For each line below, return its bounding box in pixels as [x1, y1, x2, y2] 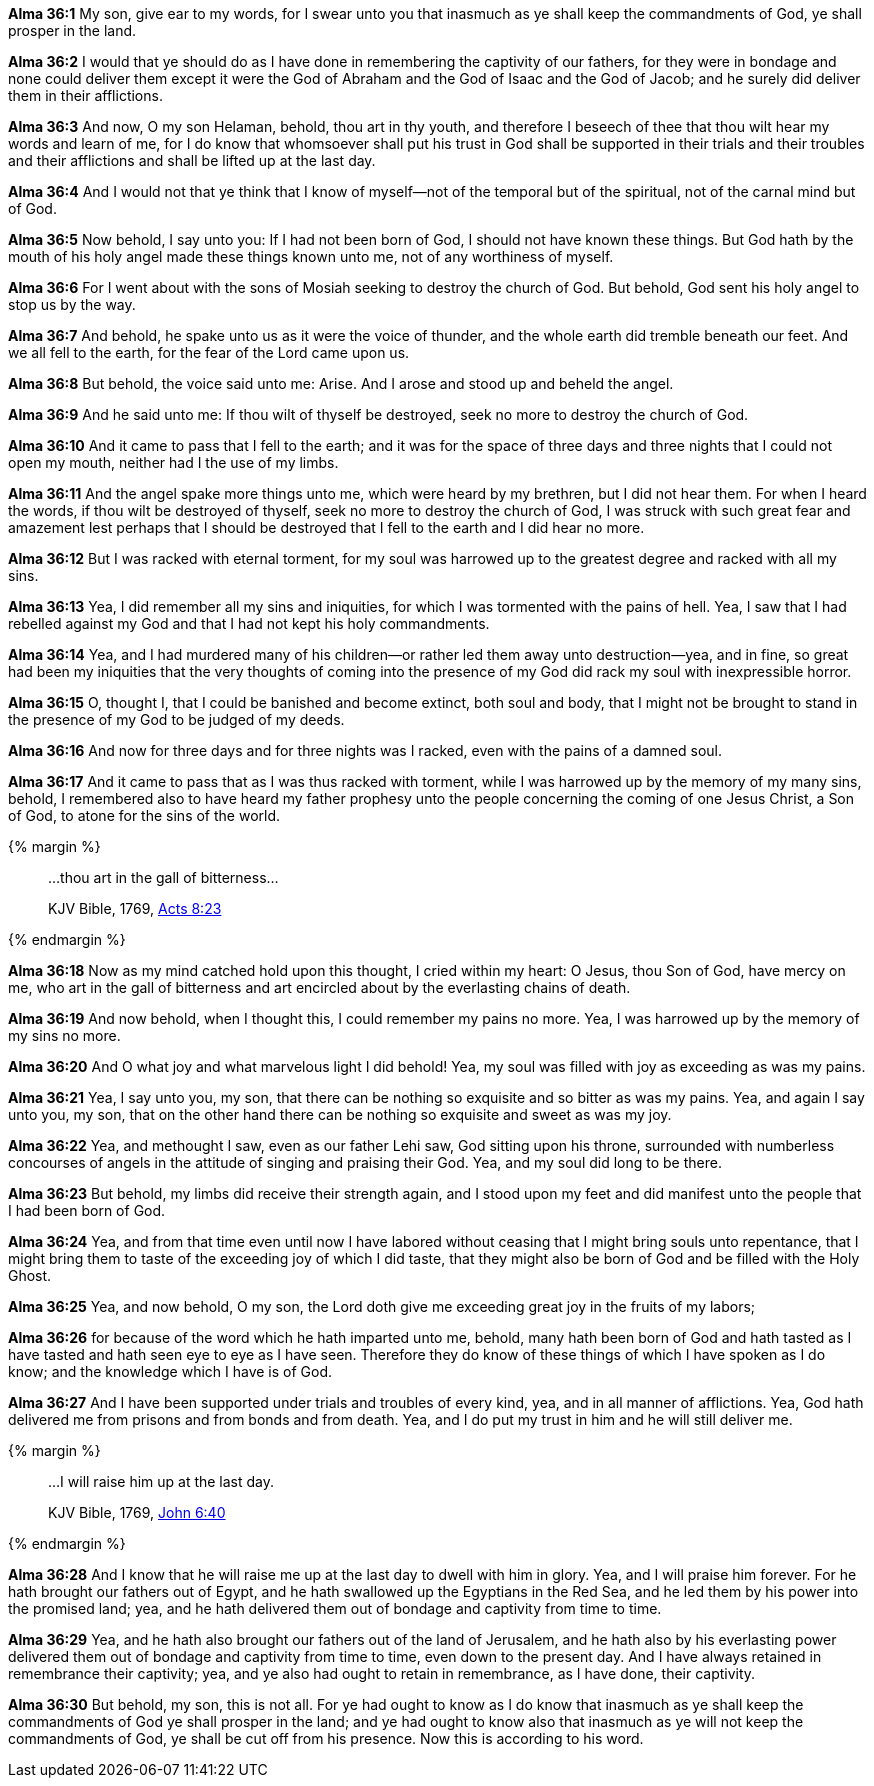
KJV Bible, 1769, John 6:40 [48, 1504, 226, 1521]
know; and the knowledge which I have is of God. [8, 1363, 333, 1380]
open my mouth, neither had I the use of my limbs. [8, 454, 339, 471]
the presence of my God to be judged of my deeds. [8, 711, 345, 728]
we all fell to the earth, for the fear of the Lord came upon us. [8, 344, 410, 361]
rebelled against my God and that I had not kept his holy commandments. [8, 615, 490, 632]
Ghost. [8, 1267, 52, 1284]
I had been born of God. [8, 1202, 166, 1219]
